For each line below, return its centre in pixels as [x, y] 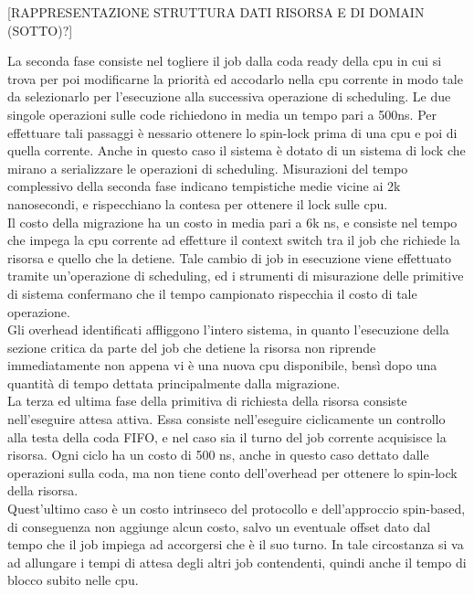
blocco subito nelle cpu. [73, 580]
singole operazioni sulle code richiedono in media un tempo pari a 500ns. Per [222, 114]
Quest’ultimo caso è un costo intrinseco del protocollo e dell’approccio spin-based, [237, 509]
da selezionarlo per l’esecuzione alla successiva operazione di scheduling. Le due [229, 96]
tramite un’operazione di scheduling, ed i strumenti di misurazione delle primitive [236, 276]
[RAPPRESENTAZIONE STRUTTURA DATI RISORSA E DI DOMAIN [216, 12]
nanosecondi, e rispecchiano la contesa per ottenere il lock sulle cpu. [198, 203]
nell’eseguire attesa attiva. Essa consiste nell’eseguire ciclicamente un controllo [226, 419]
